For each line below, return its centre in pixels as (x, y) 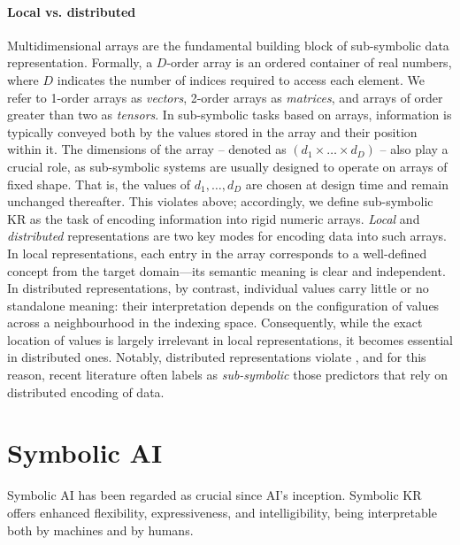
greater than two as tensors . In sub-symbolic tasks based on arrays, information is (230, 115)
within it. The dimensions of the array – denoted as (147, 149)
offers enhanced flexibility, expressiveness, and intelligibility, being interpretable (222, 512)
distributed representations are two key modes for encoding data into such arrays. (227, 236)
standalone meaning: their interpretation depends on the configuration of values (223, 305)
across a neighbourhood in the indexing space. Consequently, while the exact (215, 322)
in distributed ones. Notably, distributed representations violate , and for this (217, 357)
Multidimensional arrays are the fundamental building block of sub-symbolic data (228, 45)
